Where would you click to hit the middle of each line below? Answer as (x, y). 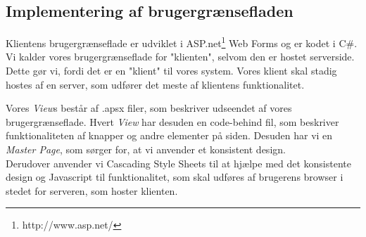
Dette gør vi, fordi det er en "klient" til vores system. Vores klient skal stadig (171, 71)
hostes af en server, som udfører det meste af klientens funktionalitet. (155, 84)
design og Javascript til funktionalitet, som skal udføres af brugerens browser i (175, 177)
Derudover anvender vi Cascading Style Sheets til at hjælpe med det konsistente (178, 163)
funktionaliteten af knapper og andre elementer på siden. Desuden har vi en (169, 135)
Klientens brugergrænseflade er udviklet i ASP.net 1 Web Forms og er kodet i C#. (182, 42)
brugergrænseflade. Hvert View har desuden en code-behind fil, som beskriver (172, 121)
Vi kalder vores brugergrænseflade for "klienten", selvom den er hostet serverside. (180, 57)
